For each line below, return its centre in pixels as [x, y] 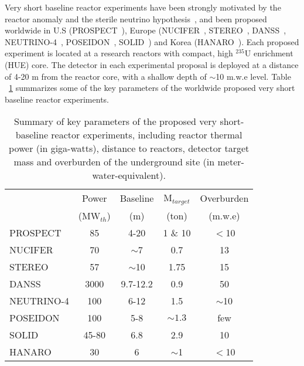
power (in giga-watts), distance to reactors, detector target [129, 148]
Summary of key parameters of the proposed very [115, 121]
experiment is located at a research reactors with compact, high [119, 53]
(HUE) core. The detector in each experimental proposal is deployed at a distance [152, 64]
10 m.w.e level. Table [253, 76]
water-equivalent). [129, 175]
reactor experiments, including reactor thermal [147, 135]
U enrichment [269, 53]
